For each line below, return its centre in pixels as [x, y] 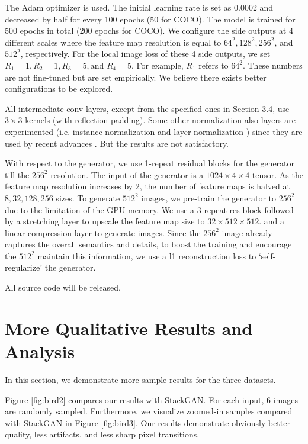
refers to [214, 65]
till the [17, 174]
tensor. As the [277, 174]
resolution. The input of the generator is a [127, 174]
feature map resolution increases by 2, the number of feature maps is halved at [148, 186]
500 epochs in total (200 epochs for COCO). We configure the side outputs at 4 [149, 30]
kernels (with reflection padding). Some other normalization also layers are [160, 120]
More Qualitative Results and [129, 328]
